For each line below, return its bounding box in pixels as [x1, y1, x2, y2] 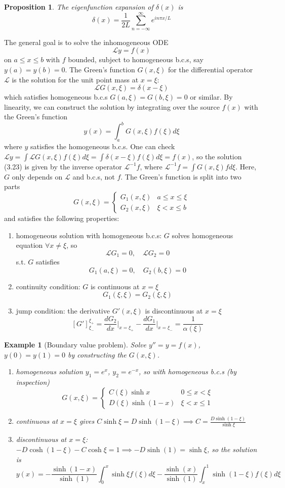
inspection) [16, 377, 50, 387]
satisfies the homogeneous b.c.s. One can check [30, 141, 175, 152]
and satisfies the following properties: [4, 213, 119, 224]
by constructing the [68, 349, 127, 360]
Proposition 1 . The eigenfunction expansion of [4, 2, 153, 12]
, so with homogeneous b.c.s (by [139, 366, 236, 377]
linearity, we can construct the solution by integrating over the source [4, 101, 220, 112]
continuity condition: [16, 281, 80, 291]
